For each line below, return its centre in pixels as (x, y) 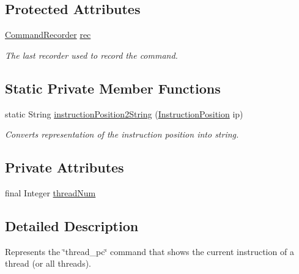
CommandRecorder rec (48, 35)
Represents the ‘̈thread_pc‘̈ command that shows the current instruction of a (149, 251)
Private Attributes (65, 167)
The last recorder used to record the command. (91, 55)
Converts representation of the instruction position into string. (122, 134)
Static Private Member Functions (113, 88)
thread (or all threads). (48, 263)
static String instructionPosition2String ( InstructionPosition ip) (124, 113)
